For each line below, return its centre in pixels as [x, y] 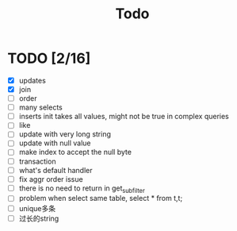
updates [32, 80]
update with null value [55, 143]
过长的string [39, 218]
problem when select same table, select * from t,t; [101, 198]
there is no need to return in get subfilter [82, 189]
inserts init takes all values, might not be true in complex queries [124, 117]
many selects [40, 107]
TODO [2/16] [49, 58]
